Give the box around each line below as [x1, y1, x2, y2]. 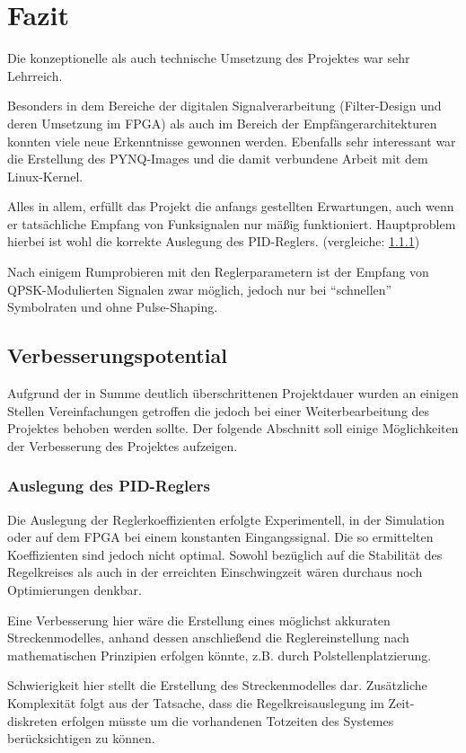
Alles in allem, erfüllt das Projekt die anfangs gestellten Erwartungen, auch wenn [7, 197, 454, 216]
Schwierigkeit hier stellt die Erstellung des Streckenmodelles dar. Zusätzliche [7, 676, 427, 695]
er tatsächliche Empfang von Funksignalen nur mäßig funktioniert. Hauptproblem [7, 214, 456, 233]
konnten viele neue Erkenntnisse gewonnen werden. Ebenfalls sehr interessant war [7, 131, 456, 150]
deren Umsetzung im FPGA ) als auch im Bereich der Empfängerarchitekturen [7, 113, 437, 132]
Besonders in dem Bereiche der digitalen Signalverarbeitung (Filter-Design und [7, 96, 442, 115]
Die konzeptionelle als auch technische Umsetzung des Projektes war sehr [7, 49, 410, 67]
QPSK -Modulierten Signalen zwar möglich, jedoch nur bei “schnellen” [7, 279, 392, 298]
